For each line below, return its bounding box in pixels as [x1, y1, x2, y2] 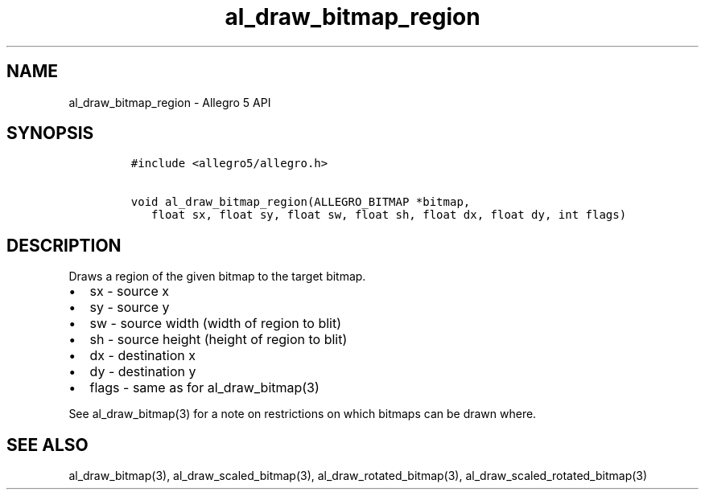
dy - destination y [89, 363, 196, 380]
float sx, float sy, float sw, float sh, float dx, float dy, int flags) [151, 208, 627, 222]
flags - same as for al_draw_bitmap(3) [89, 379, 320, 396]
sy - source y [89, 299, 170, 316]
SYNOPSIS [6, 123, 94, 144]
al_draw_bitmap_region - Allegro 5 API [68, 95, 271, 109]
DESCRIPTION [6, 235, 122, 256]
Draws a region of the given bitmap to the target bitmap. [68, 269, 366, 284]
